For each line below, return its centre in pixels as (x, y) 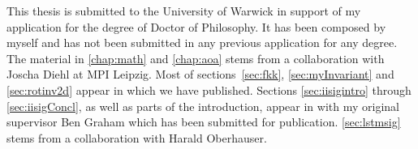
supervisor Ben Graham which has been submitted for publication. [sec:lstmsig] (204, 122)
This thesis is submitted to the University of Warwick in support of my (184, 11)
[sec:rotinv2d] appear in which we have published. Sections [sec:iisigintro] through (209, 89)
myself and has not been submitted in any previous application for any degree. (202, 43)
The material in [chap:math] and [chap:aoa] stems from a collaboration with (196, 58)
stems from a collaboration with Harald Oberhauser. (137, 137)
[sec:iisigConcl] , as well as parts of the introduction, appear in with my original (203, 106)
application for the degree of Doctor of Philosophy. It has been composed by (196, 26)
